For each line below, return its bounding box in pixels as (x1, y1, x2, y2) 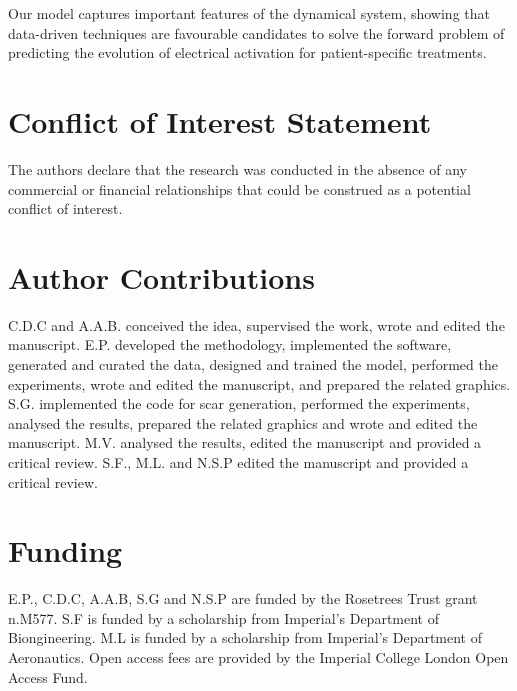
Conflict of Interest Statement (8, 100, 432, 141)
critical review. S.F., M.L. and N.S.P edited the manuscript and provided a (8, 451, 469, 472)
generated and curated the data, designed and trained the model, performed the (8, 354, 498, 374)
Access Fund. (8, 666, 88, 687)
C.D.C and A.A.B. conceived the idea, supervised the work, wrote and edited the (8, 314, 505, 335)
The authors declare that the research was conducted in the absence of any (8, 158, 467, 179)
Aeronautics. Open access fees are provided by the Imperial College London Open (8, 647, 509, 668)
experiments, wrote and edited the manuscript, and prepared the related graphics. (8, 373, 511, 394)
